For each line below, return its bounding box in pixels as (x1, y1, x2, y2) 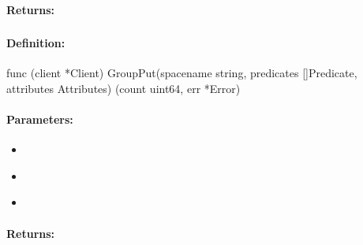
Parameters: (6, 111, 73, 128)
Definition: (6, 35, 65, 51)
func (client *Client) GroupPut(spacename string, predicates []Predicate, (6, 65, 357, 81)
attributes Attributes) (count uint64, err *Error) (6, 80, 241, 96)
